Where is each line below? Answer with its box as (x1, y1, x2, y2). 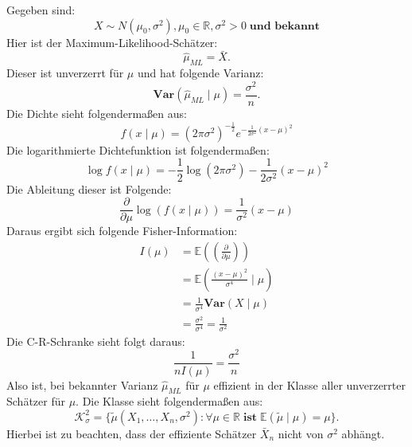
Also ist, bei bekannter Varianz (6, 376, 158, 393)
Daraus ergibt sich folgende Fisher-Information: (6, 222, 238, 239)
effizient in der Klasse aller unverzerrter (213, 376, 406, 393)
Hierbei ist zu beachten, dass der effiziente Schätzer (6, 425, 257, 441)
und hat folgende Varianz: (137, 65, 264, 81)
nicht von (278, 425, 324, 441)
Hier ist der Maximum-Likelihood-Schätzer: (6, 33, 218, 50)
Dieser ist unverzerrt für (6, 65, 124, 81)
